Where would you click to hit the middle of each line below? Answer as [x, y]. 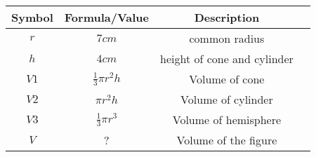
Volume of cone [227, 79]
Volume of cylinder [227, 99]
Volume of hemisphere [227, 120]
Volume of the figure [227, 140]
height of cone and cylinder [227, 59]
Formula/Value [106, 17]
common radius [227, 38]
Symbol [32, 17]
